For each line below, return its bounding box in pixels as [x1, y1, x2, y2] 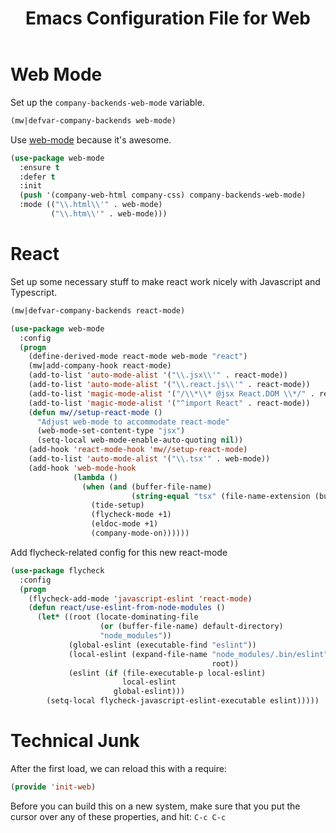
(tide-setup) [90, 500, 145, 511]
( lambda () [73, 472, 118, 482]
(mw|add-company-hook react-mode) [28, 361, 172, 371]
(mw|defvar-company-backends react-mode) [10, 305, 186, 316]
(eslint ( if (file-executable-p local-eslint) [68, 668, 267, 678]
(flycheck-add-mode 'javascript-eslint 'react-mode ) [28, 593, 253, 604]
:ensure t [19, 162, 60, 172]
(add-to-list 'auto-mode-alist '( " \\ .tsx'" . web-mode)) [28, 454, 271, 464]
